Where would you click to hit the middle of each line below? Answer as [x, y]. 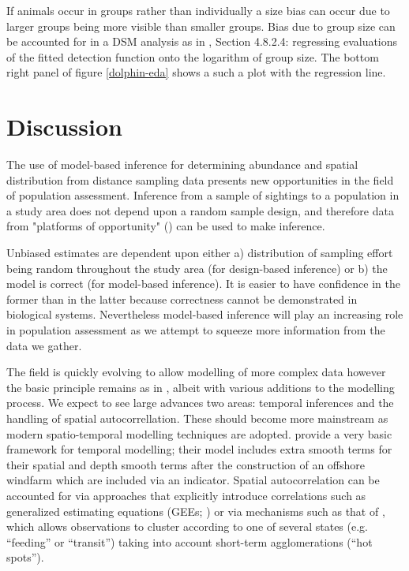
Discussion [64, 127]
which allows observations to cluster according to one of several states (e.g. [187, 526]
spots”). [25, 557]
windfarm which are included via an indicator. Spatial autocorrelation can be [193, 480]
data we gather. [44, 345]
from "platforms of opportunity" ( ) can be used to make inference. [166, 226]
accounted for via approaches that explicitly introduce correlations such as [186, 495]
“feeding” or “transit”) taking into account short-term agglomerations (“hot [189, 541]
